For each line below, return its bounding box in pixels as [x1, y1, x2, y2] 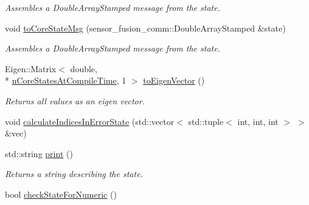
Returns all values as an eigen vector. [5, 94, 145, 107]
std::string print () [5, 147, 73, 160]
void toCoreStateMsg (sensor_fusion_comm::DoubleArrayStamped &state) [5, 21, 286, 34]
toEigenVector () [143, 74, 205, 87]
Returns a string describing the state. [5, 167, 143, 180]
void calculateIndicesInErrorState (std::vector [5, 115, 175, 127]
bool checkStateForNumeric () [5, 187, 117, 200]
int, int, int [237, 115, 279, 127]
